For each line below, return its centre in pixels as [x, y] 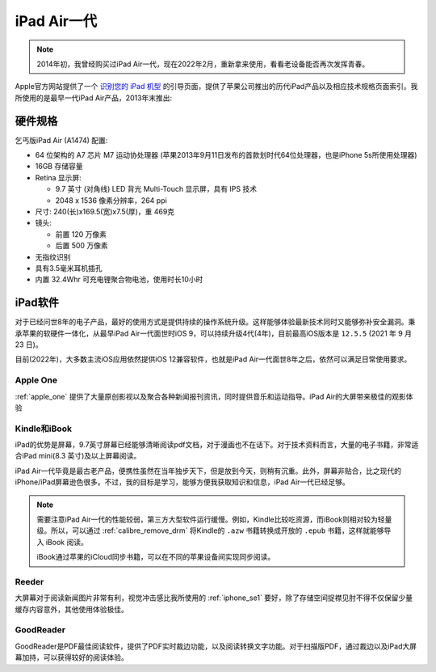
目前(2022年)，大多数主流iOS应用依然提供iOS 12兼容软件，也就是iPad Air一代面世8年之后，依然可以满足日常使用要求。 [213, 359]
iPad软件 [37, 303]
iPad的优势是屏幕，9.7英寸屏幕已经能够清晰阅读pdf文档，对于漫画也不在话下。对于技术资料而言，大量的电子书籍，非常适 [217, 445]
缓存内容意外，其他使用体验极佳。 [71, 609]
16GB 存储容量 [59, 167]
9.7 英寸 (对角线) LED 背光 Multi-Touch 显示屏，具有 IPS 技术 [156, 189]
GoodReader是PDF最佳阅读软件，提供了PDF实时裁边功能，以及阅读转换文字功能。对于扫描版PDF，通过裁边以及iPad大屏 [216, 646]
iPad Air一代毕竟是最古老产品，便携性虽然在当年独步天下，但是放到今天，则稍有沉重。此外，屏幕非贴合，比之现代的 [208, 471]
